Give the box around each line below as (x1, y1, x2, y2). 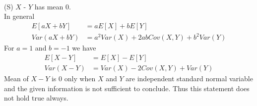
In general (4, 11, 35, 21)
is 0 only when (51, 73, 96, 83)
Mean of (4, 73, 29, 83)
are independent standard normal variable (126, 73, 253, 83)
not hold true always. (4, 93, 68, 103)
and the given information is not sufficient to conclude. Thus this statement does (4, 83, 250, 93)
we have (72, 43, 96, 53)
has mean (34, 1, 64, 11)
